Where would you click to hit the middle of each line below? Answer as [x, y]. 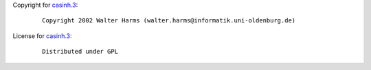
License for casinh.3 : [42, 36]
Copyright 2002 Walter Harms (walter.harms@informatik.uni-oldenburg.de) [169, 21]
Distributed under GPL [80, 52]
